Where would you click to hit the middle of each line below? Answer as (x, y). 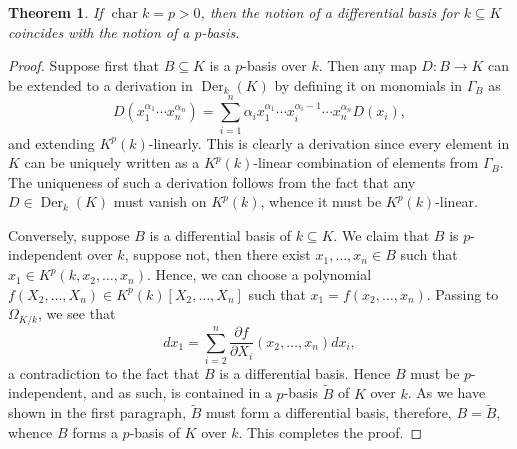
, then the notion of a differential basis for (329, 12)
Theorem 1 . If (55, 12)
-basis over (274, 65)
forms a (95, 432)
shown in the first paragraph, (97, 412)
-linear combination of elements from (366, 162)
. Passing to (462, 293)
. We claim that (381, 234)
